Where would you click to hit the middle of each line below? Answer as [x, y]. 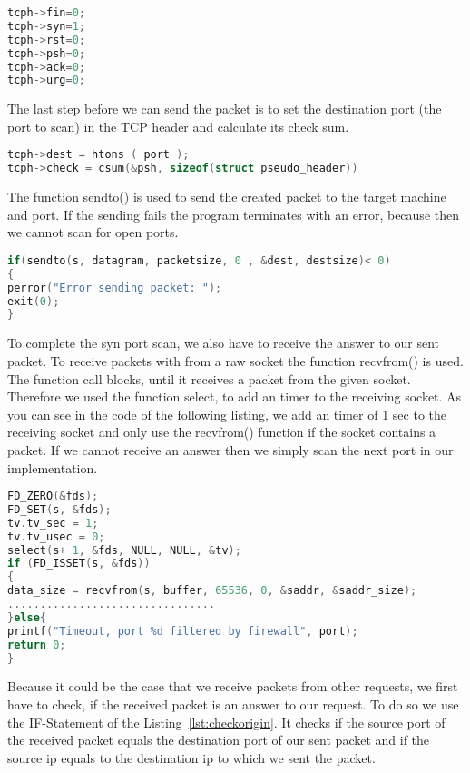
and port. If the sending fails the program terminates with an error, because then [233, 214]
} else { [27, 617]
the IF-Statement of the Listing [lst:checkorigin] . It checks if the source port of [226, 722]
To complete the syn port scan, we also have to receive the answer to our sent [224, 343]
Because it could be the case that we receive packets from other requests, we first [233, 686]
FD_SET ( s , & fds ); [59, 509]
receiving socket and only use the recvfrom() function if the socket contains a [222, 432]
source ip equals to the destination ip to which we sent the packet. [191, 757]
